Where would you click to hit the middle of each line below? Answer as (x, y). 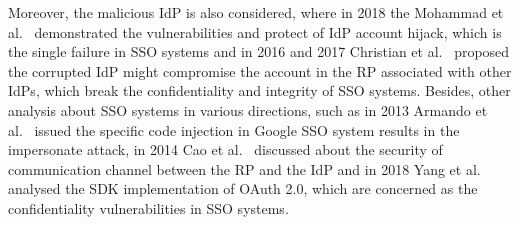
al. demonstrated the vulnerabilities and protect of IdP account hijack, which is (255, 31)
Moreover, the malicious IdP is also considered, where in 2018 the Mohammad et (256, 12)
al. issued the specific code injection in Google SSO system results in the (234, 129)
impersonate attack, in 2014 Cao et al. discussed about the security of (225, 149)
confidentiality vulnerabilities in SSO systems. (148, 207)
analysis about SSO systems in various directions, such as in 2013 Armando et (248, 109)
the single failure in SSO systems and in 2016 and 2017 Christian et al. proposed (259, 51)
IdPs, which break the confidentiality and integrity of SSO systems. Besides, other (259, 90)
